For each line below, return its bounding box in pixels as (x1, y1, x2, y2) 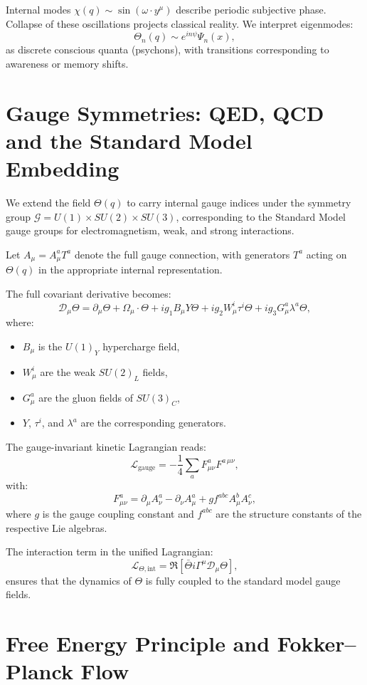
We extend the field (6, 194, 91, 209)
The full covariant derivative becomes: (6, 286, 171, 300)
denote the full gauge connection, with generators (74, 246, 290, 261)
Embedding (6, 154, 119, 183)
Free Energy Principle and (6, 629, 270, 658)
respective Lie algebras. (6, 520, 107, 535)
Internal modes (6, 2, 71, 16)
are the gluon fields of (38, 389, 133, 404)
